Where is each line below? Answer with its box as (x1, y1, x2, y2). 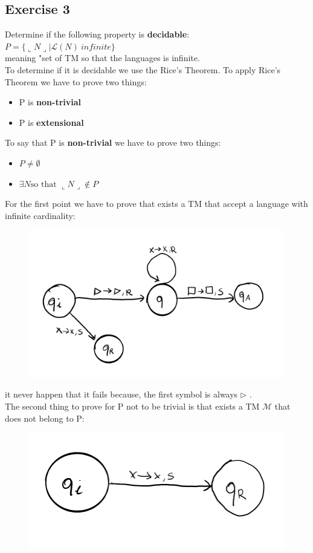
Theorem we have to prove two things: (5, 75, 147, 88)
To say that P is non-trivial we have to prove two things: (5, 136, 221, 149)
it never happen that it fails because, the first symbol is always (5, 388, 238, 401)
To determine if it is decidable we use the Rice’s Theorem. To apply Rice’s (5, 63, 281, 76)
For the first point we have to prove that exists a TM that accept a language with (5, 197, 308, 210)
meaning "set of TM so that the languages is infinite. (5, 51, 200, 64)
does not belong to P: (5, 411, 85, 424)
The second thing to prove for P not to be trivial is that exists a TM (5, 399, 260, 412)
